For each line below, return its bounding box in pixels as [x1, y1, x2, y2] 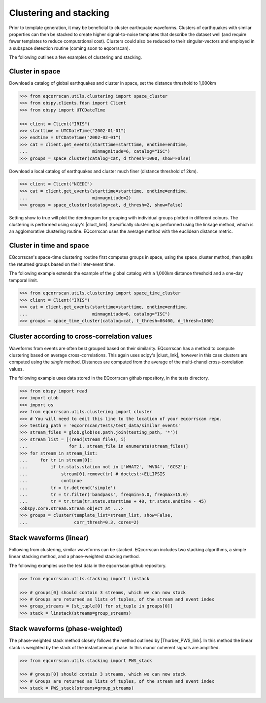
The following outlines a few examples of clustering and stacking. [9, 54, 142, 60]
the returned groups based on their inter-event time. [9, 261, 115, 267]
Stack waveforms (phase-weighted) [9, 625, 123, 633]
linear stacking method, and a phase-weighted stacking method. [9, 554, 140, 560]
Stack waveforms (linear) [9, 533, 89, 542]
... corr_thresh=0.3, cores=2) [19, 519, 139, 525]
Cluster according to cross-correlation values [9, 332, 152, 341]
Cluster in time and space [9, 242, 90, 250]
